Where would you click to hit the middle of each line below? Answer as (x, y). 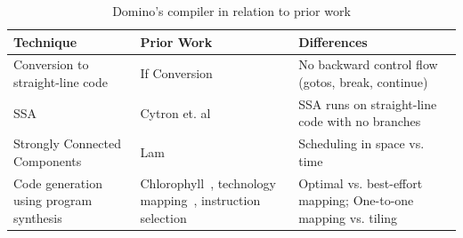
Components (48, 160)
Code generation (58, 182)
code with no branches (360, 121)
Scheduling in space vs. (361, 143)
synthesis (38, 217)
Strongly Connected (68, 143)
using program (53, 200)
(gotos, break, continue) (363, 82)
